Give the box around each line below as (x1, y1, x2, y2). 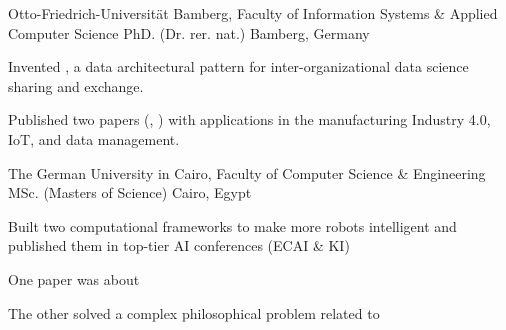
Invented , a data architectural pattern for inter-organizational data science (8, 56, 469, 77)
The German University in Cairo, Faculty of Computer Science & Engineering (8, 162, 486, 183)
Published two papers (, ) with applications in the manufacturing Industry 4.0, (8, 109, 491, 130)
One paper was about (8, 268, 140, 289)
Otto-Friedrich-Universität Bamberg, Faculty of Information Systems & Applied (8, 3, 498, 23)
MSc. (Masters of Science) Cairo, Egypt (8, 182, 252, 203)
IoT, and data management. (8, 128, 180, 149)
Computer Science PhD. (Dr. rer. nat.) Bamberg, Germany (8, 22, 370, 43)
